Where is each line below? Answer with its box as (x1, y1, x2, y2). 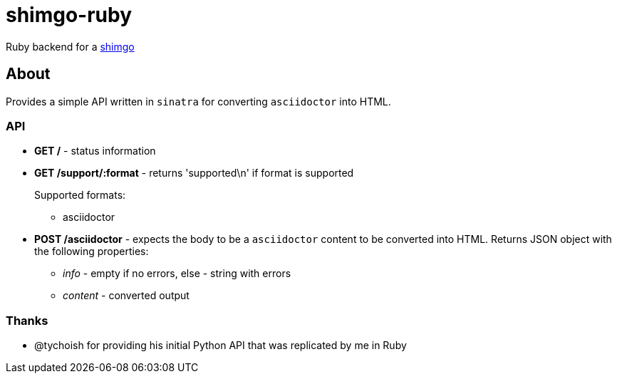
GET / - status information (34, 145, 156, 157)
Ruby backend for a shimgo (6, 40, 135, 53)
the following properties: (34, 245, 149, 258)
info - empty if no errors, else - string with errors (63, 267, 291, 280)
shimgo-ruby (6, 3, 133, 27)
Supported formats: (34, 189, 126, 202)
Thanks (6, 313, 48, 328)
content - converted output (63, 289, 190, 302)
